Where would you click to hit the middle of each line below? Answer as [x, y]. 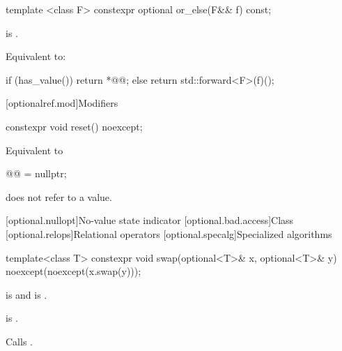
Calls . [19, 341]
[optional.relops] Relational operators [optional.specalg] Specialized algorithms [169, 233]
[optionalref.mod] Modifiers [62, 103]
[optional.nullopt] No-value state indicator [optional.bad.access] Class [150, 220]
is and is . [26, 294]
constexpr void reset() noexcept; [74, 126]
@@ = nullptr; [36, 173]
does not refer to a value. [59, 196]
